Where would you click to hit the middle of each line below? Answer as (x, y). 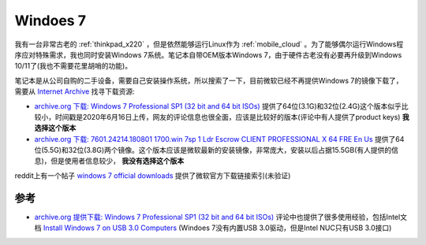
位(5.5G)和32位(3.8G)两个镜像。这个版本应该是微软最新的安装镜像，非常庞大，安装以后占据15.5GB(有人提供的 (213, 150)
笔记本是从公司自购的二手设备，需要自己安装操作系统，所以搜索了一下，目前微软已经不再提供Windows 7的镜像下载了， (209, 80)
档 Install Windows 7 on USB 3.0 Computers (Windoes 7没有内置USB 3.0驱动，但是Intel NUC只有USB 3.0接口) (213, 228)
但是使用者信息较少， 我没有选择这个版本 (118, 161)
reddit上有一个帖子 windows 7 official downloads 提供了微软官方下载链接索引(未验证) (153, 175)
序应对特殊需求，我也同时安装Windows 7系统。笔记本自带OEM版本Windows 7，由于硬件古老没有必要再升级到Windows (208, 54)
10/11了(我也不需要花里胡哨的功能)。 (73, 66)
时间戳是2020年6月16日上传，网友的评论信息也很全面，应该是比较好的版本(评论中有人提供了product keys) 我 (232, 117)
